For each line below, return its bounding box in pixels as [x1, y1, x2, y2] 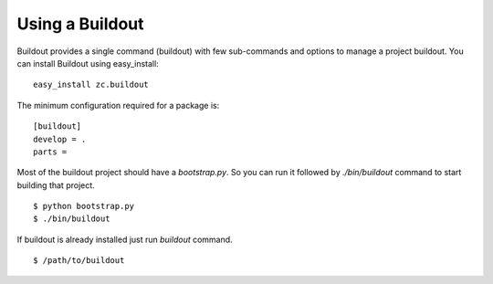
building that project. [16, 179, 95, 191]
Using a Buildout [16, 14, 145, 34]
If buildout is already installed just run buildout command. [16, 234, 233, 245]
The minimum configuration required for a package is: [16, 100, 220, 110]
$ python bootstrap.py [33, 201, 135, 212]
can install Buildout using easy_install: [16, 58, 159, 68]
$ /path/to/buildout [33, 256, 125, 266]
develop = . [33, 133, 87, 144]
